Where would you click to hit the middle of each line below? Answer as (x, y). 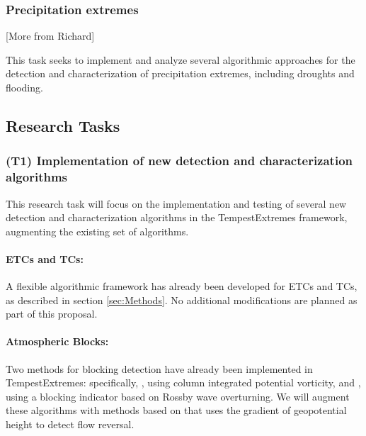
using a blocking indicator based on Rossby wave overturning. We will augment (178, 396)
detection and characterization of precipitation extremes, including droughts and (180, 73)
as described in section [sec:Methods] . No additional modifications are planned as (182, 300)
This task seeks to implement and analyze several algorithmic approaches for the (181, 59)
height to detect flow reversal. (70, 424)
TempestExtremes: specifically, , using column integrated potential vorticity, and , (183, 382)
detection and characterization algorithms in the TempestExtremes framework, (177, 217)
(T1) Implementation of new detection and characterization (179, 161)
